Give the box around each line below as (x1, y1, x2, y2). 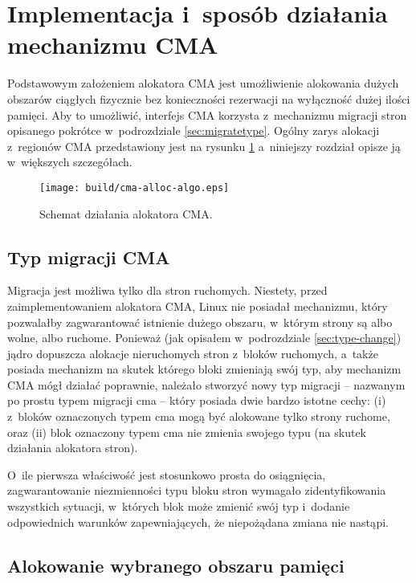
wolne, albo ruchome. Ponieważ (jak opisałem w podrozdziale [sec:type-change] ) (7, 329, 402, 346)
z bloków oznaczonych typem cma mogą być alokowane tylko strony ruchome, (7, 408, 390, 425)
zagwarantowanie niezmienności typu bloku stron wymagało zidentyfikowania (7, 482, 386, 499)
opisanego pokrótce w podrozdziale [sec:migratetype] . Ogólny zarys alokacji (7, 122, 380, 139)
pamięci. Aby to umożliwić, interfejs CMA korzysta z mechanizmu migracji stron (7, 106, 407, 123)
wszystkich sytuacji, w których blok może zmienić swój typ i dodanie (7, 498, 350, 515)
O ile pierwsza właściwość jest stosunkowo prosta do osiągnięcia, (7, 466, 326, 483)
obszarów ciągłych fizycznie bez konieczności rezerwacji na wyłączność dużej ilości (7, 90, 410, 107)
